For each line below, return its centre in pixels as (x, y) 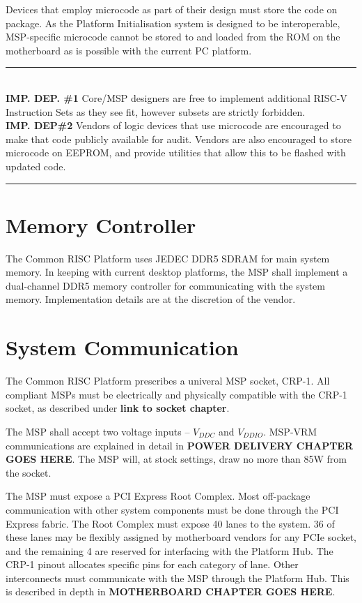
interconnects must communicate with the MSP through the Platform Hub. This (178, 578)
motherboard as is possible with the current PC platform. (129, 50)
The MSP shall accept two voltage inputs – (98, 431)
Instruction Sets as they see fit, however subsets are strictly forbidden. (156, 111)
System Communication (122, 347)
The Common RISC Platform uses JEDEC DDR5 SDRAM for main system (168, 258)
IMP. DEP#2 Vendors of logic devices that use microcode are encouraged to (173, 125)
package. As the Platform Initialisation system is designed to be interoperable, (173, 23)
